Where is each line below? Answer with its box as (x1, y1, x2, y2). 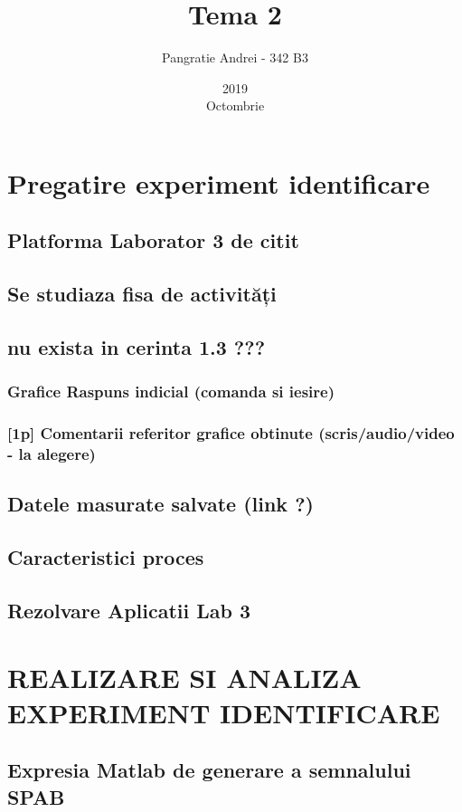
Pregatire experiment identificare (7, 164, 430, 201)
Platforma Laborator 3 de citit (7, 226, 299, 254)
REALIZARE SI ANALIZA (7, 658, 362, 695)
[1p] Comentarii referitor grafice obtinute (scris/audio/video (7, 422, 455, 444)
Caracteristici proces (7, 543, 204, 571)
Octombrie (205, 96, 265, 115)
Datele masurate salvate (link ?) (7, 490, 314, 518)
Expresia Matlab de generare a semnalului (7, 756, 411, 784)
